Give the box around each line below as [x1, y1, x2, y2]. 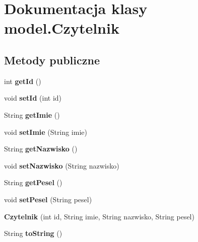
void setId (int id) [4, 93, 62, 103]
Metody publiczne [4, 52, 100, 67]
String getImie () [4, 109, 60, 120]
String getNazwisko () [4, 143, 78, 154]
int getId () [4, 75, 41, 86]
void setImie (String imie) [4, 126, 87, 137]
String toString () [4, 228, 62, 238]
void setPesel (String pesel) [4, 194, 92, 204]
